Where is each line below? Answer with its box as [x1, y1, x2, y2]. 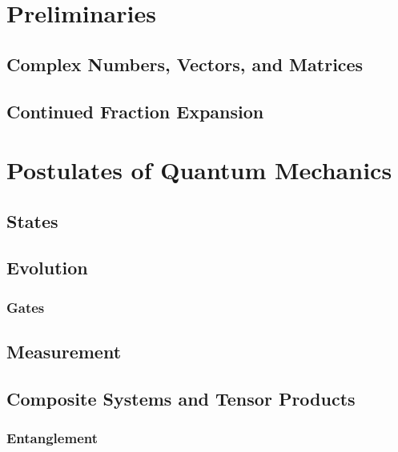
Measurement [6, 339, 122, 364]
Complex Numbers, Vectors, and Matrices [6, 51, 364, 76]
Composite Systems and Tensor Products [6, 386, 356, 410]
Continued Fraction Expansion [6, 98, 264, 123]
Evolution [6, 255, 88, 280]
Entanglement [6, 428, 98, 448]
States [6, 208, 58, 233]
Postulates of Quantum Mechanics [6, 154, 392, 186]
